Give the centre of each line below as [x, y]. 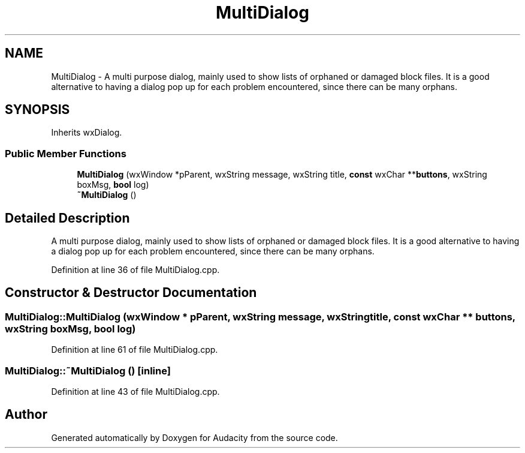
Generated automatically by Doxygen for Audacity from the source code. [194, 437]
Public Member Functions [66, 153]
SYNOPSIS [37, 110]
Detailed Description [67, 218]
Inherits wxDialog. [87, 133]
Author [26, 415]
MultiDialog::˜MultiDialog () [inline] [88, 370]
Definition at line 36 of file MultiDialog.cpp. [135, 270]
